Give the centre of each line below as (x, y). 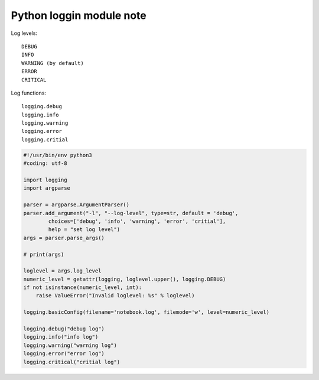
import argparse (47, 188)
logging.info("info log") (61, 337)
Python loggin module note (79, 15)
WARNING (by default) (53, 63)
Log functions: (29, 93)
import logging (45, 180)
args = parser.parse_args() (64, 238)
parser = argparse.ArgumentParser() (77, 205)
